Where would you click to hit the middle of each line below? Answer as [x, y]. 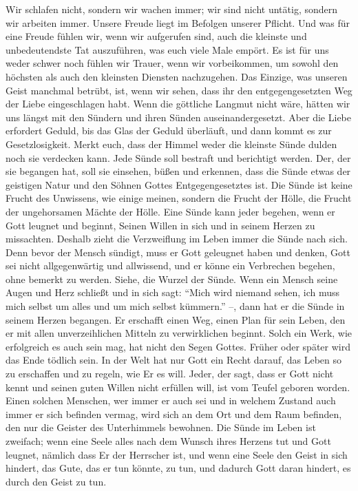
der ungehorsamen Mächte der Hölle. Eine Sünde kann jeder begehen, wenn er [170, 211]
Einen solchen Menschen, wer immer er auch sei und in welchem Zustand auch [171, 400]
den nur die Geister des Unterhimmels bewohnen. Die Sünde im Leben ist [161, 427]
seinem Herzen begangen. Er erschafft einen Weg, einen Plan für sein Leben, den [176, 319]
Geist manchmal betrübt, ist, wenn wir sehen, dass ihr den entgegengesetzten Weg [179, 90]
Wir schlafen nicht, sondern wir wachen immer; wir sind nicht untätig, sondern [172, 9]
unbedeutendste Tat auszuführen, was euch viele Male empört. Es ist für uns [167, 49]
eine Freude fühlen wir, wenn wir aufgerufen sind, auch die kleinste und [156, 36]
